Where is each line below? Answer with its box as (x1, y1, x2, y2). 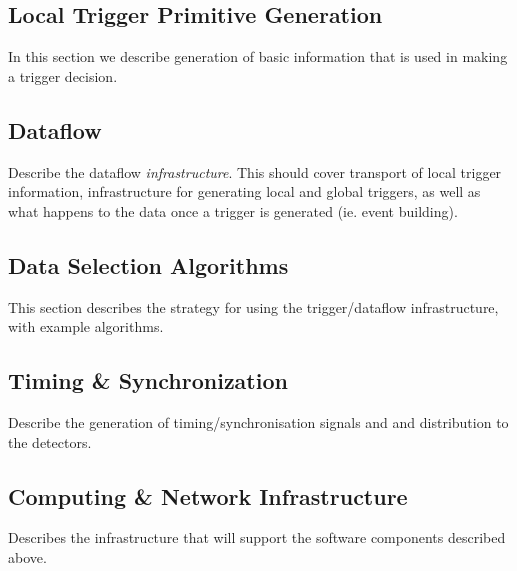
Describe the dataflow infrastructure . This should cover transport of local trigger (8, 161, 502, 182)
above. (8, 546, 47, 567)
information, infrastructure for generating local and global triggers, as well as (8, 181, 481, 202)
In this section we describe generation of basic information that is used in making (8, 46, 508, 67)
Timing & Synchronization (8, 365, 288, 396)
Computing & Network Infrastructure (8, 480, 408, 511)
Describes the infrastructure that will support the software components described (8, 527, 506, 548)
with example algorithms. (8, 316, 164, 337)
